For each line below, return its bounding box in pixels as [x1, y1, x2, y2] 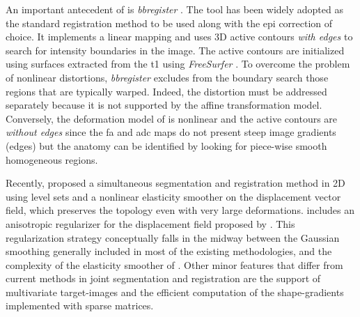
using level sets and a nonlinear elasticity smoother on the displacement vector [6, 189, 341, 203]
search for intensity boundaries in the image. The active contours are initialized [6, 42, 345, 57]
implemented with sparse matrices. [6, 298, 154, 313]
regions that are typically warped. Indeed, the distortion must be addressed [6, 84, 327, 98]
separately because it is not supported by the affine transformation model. [6, 98, 322, 112]
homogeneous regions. [6, 152, 98, 167]
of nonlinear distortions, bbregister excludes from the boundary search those [6, 70, 329, 84]
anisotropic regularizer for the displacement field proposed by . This [6, 216, 295, 231]
